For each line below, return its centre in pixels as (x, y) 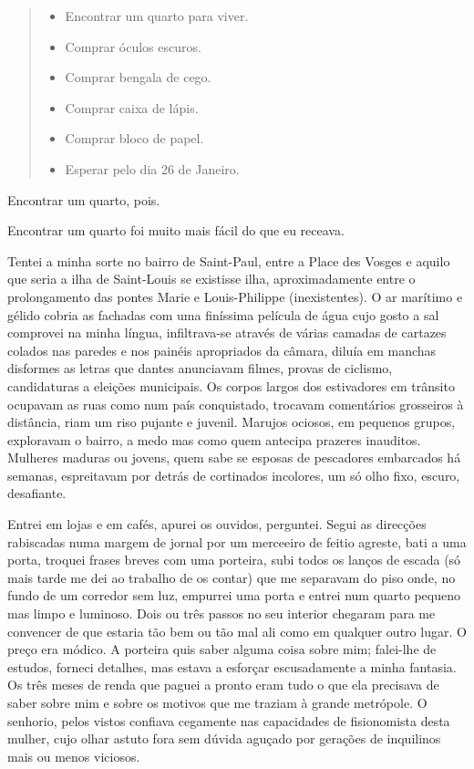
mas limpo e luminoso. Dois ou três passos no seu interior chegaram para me (222, 613)
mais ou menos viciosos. (74, 756)
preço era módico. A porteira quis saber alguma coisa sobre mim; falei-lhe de (222, 649)
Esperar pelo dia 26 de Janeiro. (152, 168)
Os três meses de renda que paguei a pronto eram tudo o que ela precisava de (223, 685)
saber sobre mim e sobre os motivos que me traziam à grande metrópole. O (217, 702)
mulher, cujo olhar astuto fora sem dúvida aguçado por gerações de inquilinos (224, 738)
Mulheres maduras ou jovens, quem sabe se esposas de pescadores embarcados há (234, 457)
